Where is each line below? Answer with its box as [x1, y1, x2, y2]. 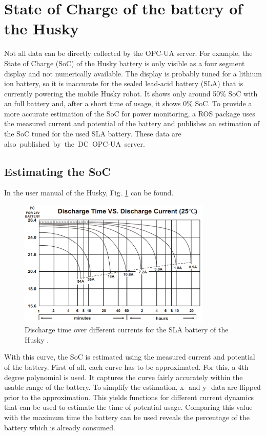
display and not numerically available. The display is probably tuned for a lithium [4, 68, 262, 78]
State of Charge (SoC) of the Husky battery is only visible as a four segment [4, 57, 245, 68]
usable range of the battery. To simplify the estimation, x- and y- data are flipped [4, 382, 261, 392]
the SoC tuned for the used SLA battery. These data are [4, 128, 181, 139]
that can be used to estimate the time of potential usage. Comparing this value [4, 402, 253, 412]
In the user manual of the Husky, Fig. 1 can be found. [4, 187, 174, 198]
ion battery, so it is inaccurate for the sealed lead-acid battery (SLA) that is [4, 78, 243, 89]
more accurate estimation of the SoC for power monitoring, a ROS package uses [4, 108, 255, 118]
